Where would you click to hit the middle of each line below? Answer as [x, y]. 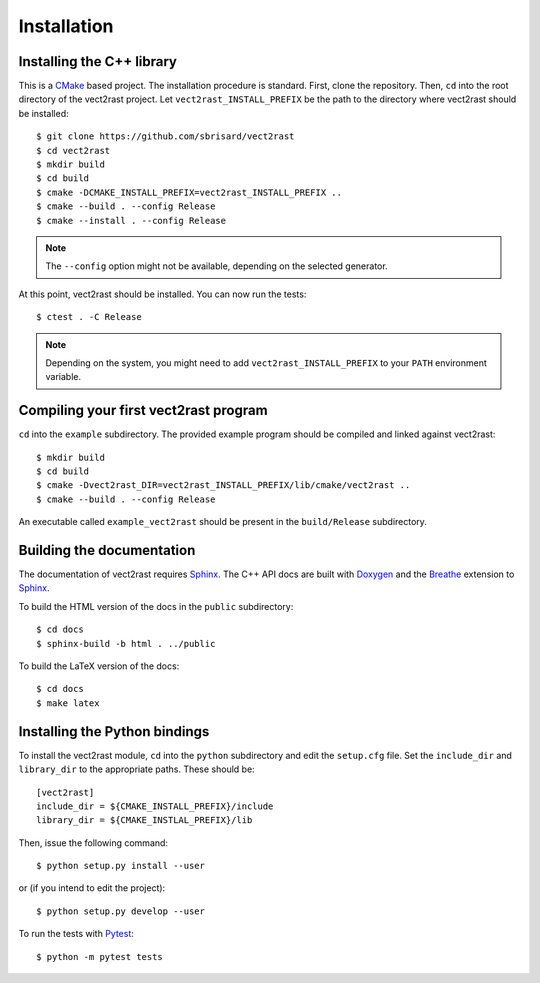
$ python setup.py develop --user [120, 911]
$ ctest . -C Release [89, 317]
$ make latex [68, 703]
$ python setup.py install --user [120, 866]
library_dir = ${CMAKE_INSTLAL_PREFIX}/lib [144, 820]
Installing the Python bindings [114, 731]
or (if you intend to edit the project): [92, 888]
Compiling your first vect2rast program [143, 410]
